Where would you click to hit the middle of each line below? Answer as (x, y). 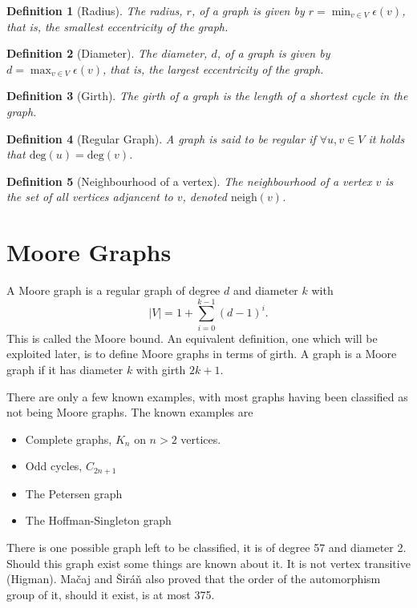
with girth (161, 369)
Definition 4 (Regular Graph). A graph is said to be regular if (161, 138)
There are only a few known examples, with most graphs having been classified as (207, 396)
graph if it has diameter (65, 369)
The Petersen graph (74, 493)
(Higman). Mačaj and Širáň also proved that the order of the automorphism (194, 579)
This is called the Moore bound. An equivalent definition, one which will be (192, 338)
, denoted (204, 197)
